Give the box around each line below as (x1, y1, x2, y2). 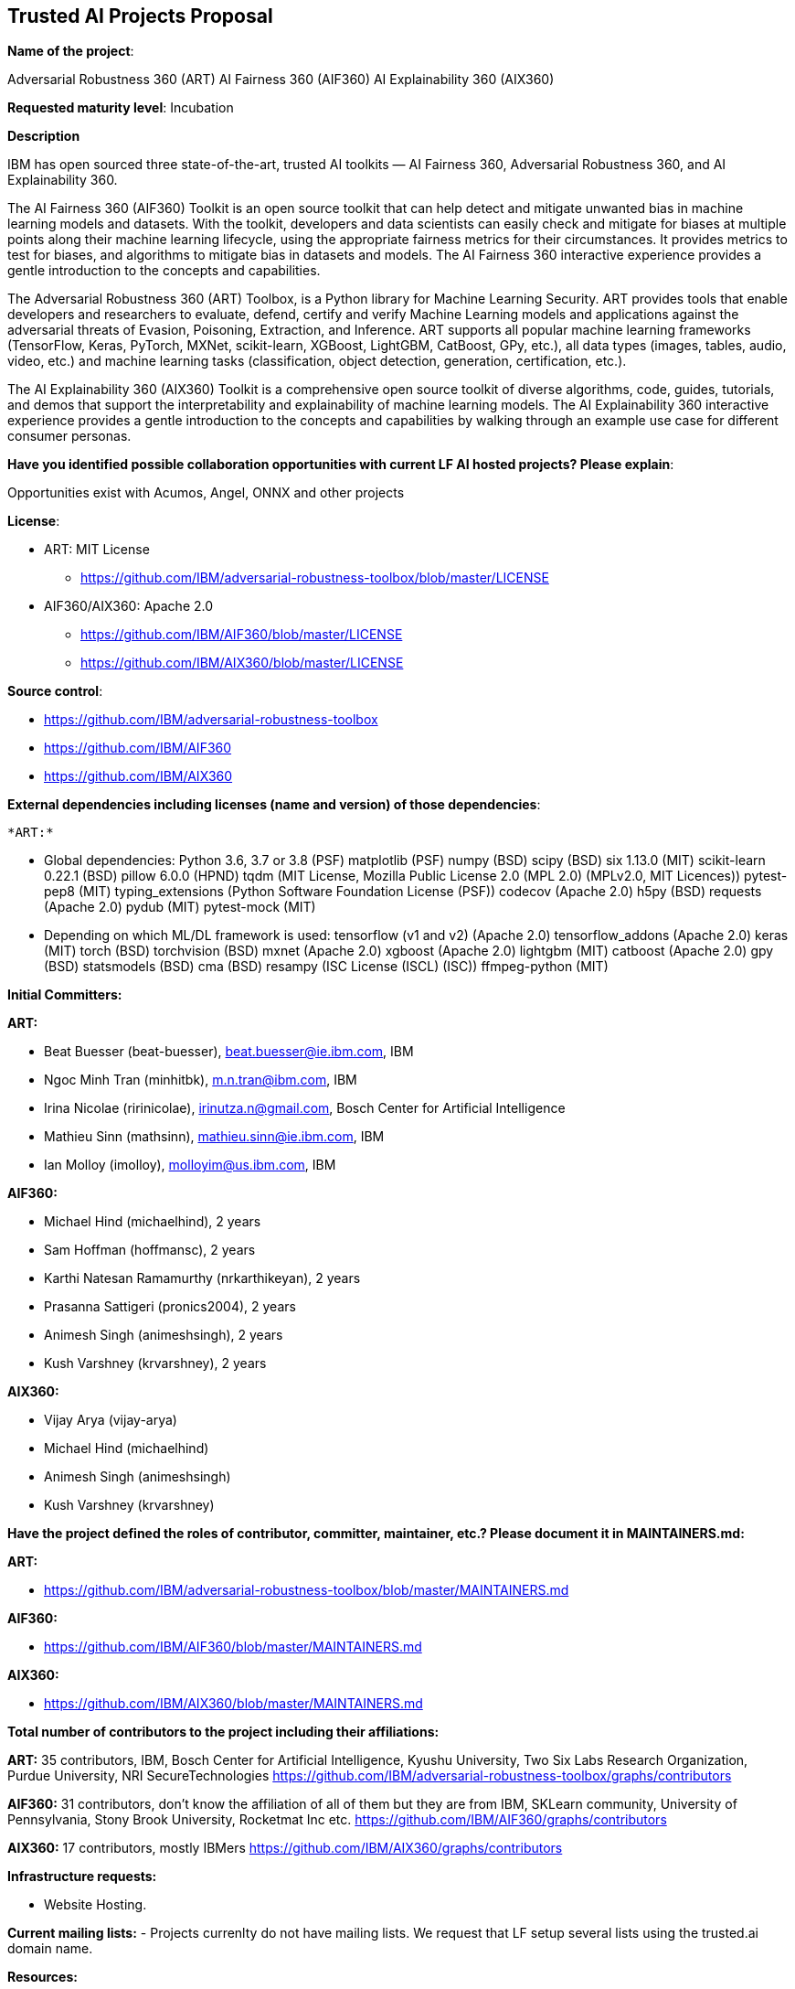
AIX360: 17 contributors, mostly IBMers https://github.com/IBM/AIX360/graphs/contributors (7, 1840, 563, 1856)
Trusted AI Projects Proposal (7, 5, 273, 27)
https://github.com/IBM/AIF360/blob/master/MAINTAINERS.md (44, 1639, 422, 1655)
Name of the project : (7, 43, 134, 59)
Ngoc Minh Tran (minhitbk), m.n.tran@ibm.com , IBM (44, 1072, 357, 1088)
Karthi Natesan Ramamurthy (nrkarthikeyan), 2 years (44, 1270, 361, 1287)
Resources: (7, 1969, 78, 1985)
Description (7, 128, 80, 144)
